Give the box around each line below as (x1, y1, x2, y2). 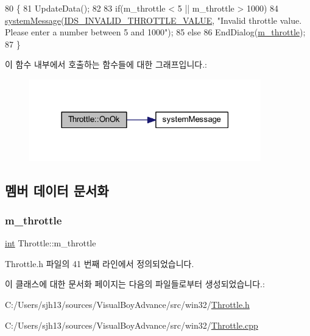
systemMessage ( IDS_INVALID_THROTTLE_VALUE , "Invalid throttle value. (5, 13, 302, 26)
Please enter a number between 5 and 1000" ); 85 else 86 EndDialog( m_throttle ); (5, 26, 306, 38)
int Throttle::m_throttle (5, 237, 96, 249)
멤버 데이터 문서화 (5, 181, 109, 199)
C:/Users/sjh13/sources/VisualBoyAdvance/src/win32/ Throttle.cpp (5, 318, 258, 331)
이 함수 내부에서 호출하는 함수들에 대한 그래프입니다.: (5, 58, 207, 71)
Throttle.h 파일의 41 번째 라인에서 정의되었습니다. (5, 257, 194, 270)
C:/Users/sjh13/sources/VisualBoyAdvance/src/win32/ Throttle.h (5, 298, 250, 311)
